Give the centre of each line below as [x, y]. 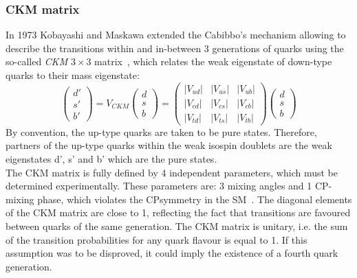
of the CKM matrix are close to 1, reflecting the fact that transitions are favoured [178, 212]
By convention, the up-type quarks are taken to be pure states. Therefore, [161, 131]
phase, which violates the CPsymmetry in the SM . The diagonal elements [195, 199]
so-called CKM [37, 61]
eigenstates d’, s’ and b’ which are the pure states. [111, 158]
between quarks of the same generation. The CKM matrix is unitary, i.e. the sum [177, 225]
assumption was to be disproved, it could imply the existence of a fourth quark [172, 253]
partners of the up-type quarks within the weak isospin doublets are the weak [169, 145]
